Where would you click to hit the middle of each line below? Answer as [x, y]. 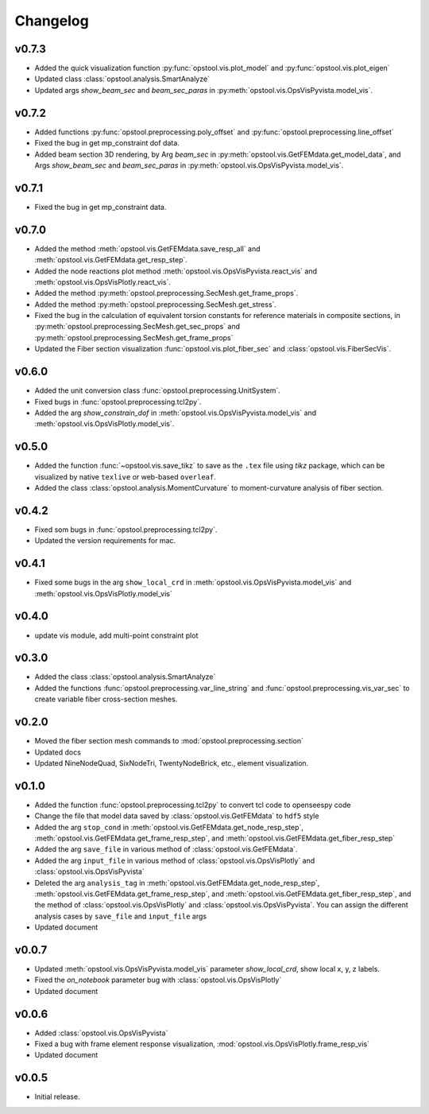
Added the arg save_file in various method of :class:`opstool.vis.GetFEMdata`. [166, 849]
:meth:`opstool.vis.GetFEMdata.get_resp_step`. [111, 260]
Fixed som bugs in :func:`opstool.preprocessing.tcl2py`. [126, 530]
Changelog [52, 21]
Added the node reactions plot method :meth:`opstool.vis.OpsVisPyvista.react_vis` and [176, 271]
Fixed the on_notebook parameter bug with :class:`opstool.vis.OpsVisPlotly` [158, 980]
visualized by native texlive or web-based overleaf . [125, 476]
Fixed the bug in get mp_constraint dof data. [107, 143]
